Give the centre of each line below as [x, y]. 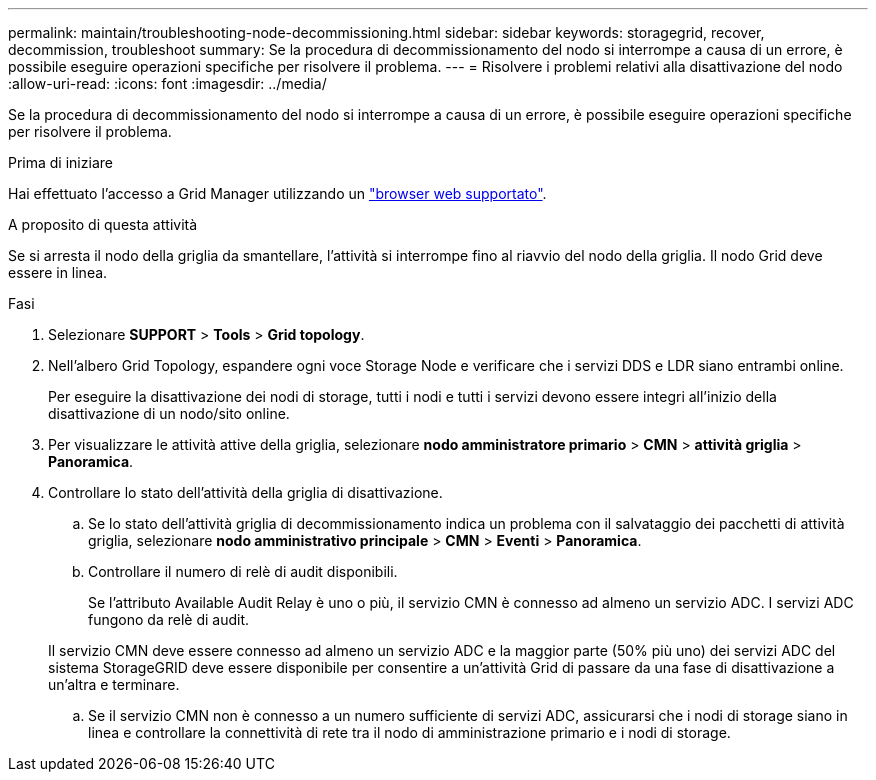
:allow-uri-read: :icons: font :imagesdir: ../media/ [167, 83]
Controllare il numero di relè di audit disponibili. [243, 571]
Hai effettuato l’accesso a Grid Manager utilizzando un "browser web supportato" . [277, 193]
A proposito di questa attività [103, 224]
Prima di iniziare [60, 162]
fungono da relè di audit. [168, 619]
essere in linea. [58, 272]
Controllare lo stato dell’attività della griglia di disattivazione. [245, 492]
